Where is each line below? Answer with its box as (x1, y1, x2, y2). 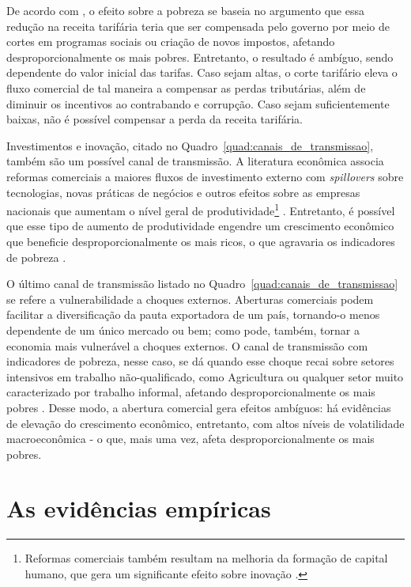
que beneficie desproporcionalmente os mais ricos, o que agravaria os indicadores (6, 233, 395, 249)
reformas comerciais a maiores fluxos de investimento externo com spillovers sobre (6, 168, 404, 184)
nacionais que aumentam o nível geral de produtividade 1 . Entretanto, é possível (6, 200, 395, 218)
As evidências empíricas (6, 492, 271, 525)
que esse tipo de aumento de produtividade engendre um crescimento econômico (6, 218, 394, 234)
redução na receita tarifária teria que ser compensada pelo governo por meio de (6, 17, 390, 34)
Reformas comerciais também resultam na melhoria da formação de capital (25, 550, 388, 566)
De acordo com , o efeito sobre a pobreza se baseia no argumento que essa (6, 2, 364, 18)
